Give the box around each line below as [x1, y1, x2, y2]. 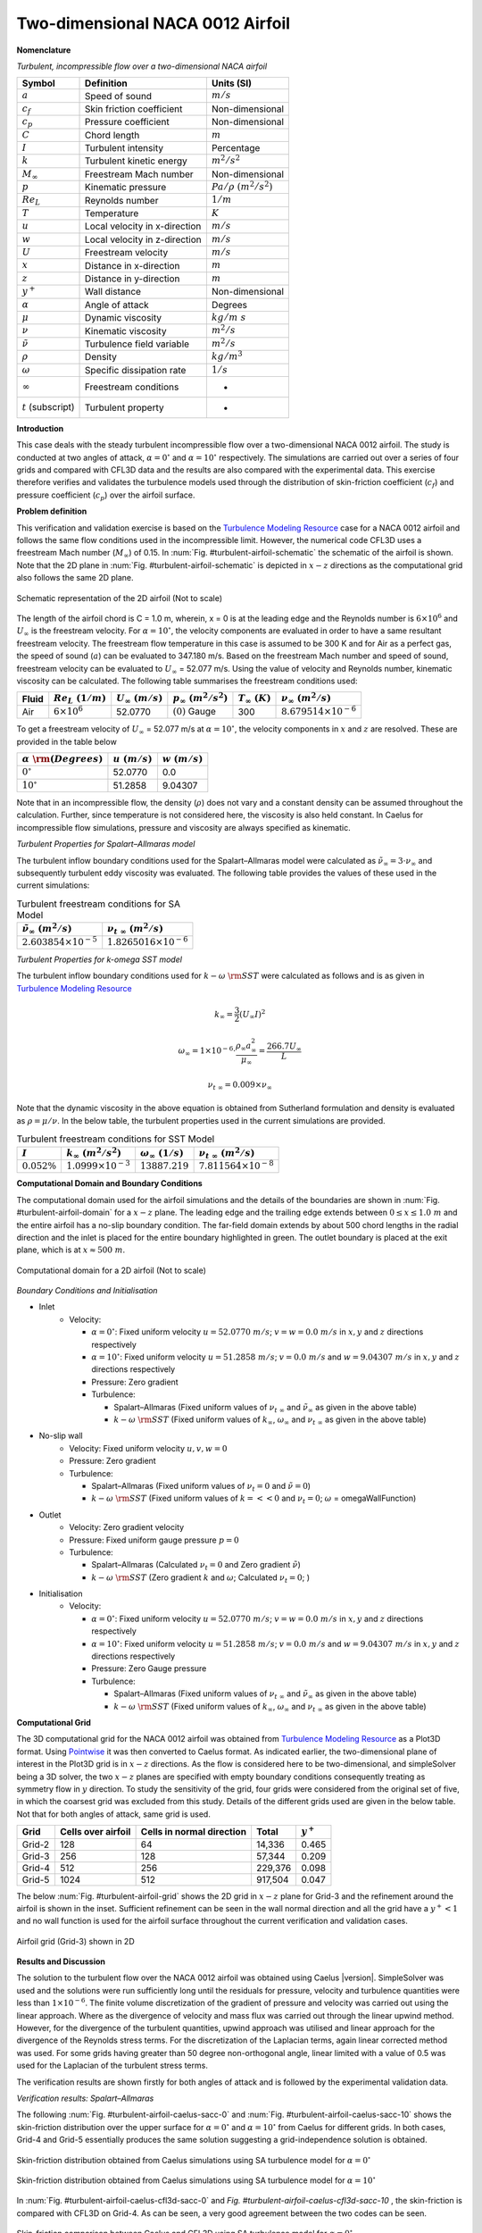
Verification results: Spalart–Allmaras [16, 2093, 154, 2103]
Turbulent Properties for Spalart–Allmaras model [16, 839, 195, 849]
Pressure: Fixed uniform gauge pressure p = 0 [69, 1535, 240, 1545]
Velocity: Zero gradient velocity [69, 1522, 185, 1533]
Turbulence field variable [85, 338, 190, 350]
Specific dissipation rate [85, 364, 187, 376]
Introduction [16, 422, 64, 433]
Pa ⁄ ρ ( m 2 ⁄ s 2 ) [211, 179, 273, 193]
